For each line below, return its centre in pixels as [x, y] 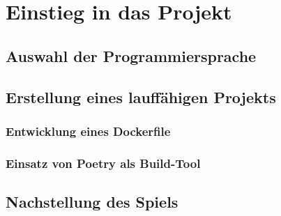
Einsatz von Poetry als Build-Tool [103, 163]
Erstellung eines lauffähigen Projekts [141, 97]
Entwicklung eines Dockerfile [88, 131]
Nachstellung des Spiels [92, 202]
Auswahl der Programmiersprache [131, 55]
